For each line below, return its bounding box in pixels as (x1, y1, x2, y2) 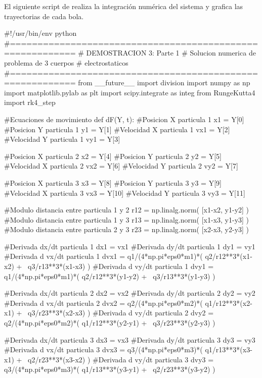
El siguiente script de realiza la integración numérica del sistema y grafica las (4, 1, 243, 11)
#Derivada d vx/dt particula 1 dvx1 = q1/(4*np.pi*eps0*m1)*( (4, 251, 203, 261)
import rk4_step (4, 97, 56, 107)
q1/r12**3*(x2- (205, 297, 252, 308)
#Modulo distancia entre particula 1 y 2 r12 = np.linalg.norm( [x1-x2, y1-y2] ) (4, 204, 249, 215)
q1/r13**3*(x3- (205, 344, 252, 355)
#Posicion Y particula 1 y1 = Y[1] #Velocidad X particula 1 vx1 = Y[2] (4, 124, 230, 134)
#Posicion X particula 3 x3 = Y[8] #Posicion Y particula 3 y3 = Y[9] (4, 177, 222, 188)
